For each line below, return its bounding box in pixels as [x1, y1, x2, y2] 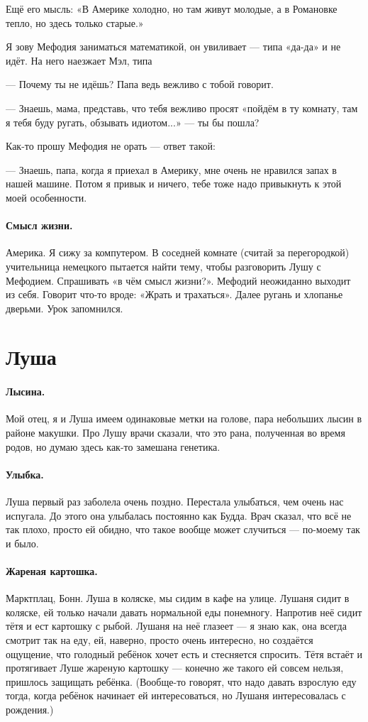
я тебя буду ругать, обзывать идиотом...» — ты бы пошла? [6, 114, 260, 129]
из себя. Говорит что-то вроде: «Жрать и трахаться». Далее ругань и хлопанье [6, 287, 343, 302]
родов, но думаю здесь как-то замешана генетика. [6, 439, 221, 454]
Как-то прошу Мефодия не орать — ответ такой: [6, 138, 216, 153]
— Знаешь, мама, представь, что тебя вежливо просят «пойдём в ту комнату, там [6, 100, 358, 115]
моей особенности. [6, 190, 87, 204]
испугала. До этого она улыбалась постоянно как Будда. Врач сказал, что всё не [6, 508, 352, 523]
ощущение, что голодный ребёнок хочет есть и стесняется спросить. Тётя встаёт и [6, 646, 363, 661]
